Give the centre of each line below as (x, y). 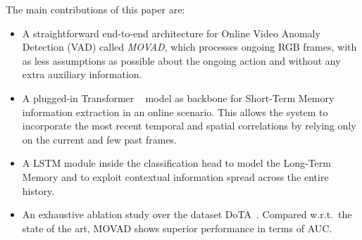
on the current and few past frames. (100, 139)
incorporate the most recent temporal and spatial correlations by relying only (189, 126)
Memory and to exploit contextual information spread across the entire (175, 176)
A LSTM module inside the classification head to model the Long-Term (176, 163)
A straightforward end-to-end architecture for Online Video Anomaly (171, 33)
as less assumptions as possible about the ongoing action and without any (181, 60)
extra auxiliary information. (82, 74)
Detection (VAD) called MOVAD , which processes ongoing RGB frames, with (189, 47)
